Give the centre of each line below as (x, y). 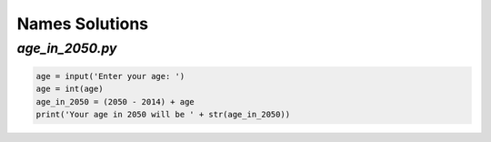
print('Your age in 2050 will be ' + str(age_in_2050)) (163, 114)
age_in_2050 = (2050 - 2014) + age (115, 101)
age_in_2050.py (67, 48)
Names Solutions (83, 24)
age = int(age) (70, 89)
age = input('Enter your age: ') (110, 76)
